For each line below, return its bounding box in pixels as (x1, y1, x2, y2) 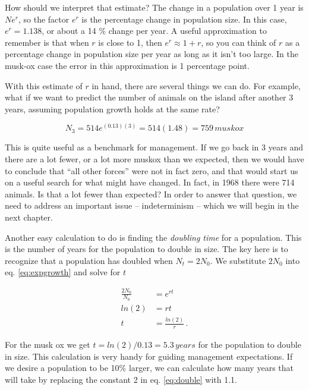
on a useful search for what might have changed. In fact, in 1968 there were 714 (5, 176, 295, 188)
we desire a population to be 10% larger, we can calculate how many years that (5, 361, 294, 374)
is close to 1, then (98, 36, 162, 48)
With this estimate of (5, 79, 83, 92)
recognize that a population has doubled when (5, 254, 173, 266)
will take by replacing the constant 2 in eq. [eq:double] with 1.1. (5, 373, 237, 385)
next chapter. (5, 210, 53, 223)
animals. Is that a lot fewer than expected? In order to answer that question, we (5, 187, 297, 200)
